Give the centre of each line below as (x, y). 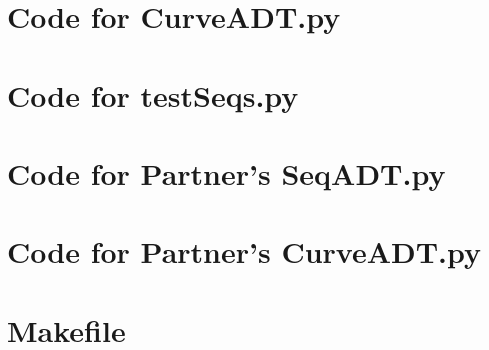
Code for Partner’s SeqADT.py (226, 172)
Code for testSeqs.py (153, 94)
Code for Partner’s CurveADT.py (244, 251)
